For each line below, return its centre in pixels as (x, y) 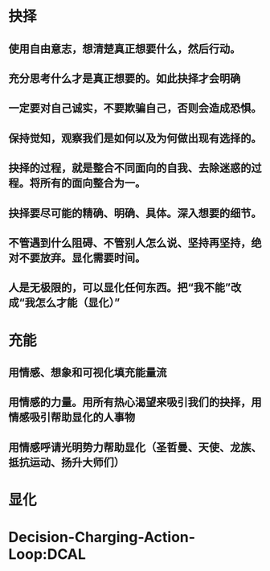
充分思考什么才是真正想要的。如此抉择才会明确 (125, 78)
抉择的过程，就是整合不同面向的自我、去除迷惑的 (130, 168)
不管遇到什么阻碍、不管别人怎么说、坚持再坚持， (130, 242)
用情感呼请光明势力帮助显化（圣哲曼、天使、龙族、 (135, 447)
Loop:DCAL (47, 555)
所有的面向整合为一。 (93, 183)
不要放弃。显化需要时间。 (82, 258)
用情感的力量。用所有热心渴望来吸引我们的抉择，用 (135, 403)
